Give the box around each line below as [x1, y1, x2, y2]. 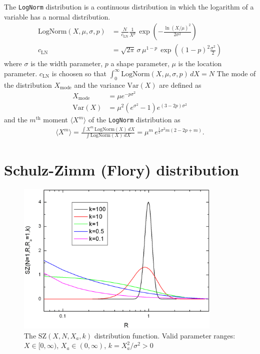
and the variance [74, 79, 125, 90]
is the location [178, 58, 222, 69]
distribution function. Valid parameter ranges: [94, 330, 235, 340]
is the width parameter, [30, 58, 103, 69]
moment [43, 114, 68, 125]
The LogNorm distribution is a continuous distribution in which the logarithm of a [4, 2, 254, 12]
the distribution [4, 79, 52, 90]
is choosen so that [51, 68, 106, 78]
